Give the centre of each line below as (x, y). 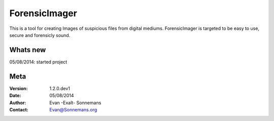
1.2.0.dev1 (60, 88)
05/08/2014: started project (38, 62)
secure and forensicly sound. (40, 35)
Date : (15, 96)
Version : (19, 88)
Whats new (28, 50)
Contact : (19, 109)
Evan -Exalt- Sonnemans (75, 103)
